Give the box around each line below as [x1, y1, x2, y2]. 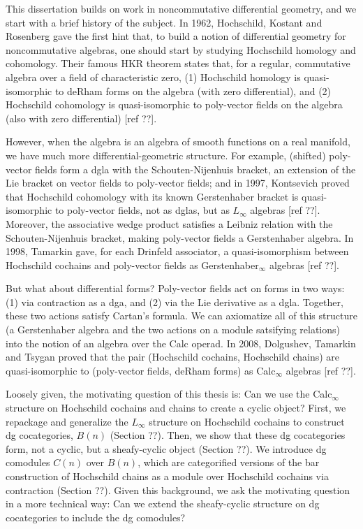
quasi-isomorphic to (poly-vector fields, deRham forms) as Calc [6, 363, 276, 377]
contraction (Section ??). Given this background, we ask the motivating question [6, 482, 350, 497]
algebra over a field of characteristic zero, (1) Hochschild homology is [6, 69, 301, 84]
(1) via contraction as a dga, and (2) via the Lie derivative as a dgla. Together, [6, 294, 343, 309]
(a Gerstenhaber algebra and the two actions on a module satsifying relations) [6, 322, 340, 337]
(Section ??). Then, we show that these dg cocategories [110, 428, 346, 442]
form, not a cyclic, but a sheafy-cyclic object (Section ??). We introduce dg [6, 441, 327, 456]
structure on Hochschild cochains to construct [149, 414, 345, 428]
